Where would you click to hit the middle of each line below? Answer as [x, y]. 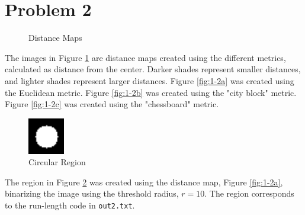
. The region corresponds [249, 193]
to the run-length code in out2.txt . [70, 205]
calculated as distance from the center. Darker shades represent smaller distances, [153, 69]
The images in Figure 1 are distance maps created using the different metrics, [145, 57]
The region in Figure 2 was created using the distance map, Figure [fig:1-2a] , [144, 182]
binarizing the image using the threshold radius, [92, 193]
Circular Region [57, 162]
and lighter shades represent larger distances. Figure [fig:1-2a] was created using [150, 80]
